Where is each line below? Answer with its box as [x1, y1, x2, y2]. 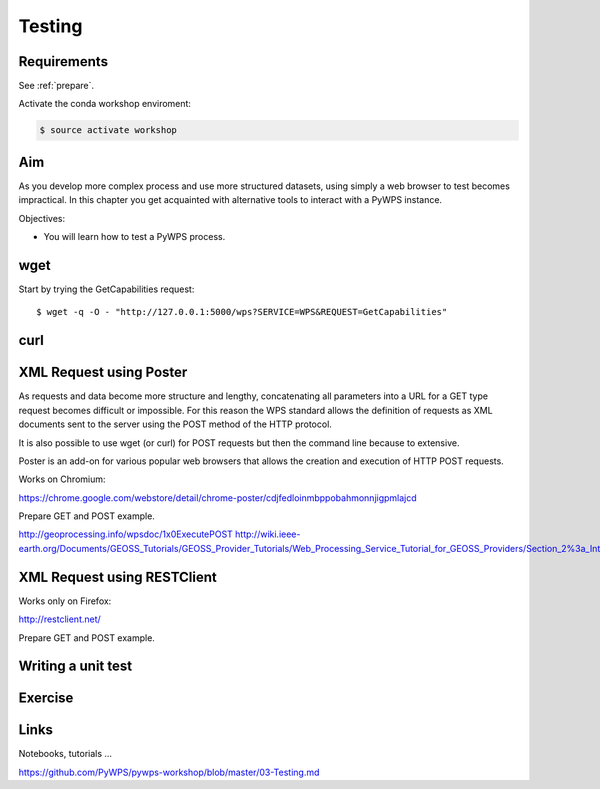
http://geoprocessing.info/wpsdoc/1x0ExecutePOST [18, 528, 234, 540]
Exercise [18, 690, 74, 707]
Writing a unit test [18, 658, 133, 675]
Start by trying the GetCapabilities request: [18, 283, 195, 295]
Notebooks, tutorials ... [18, 748, 113, 760]
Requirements [18, 53, 109, 70]
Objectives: [18, 212, 65, 224]
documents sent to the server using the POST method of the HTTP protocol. [18, 418, 332, 430]
